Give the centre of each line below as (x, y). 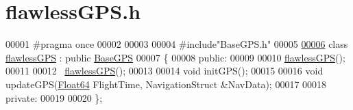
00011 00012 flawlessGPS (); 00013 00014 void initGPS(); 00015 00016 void (165, 71)
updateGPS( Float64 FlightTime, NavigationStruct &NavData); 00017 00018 (166, 84)
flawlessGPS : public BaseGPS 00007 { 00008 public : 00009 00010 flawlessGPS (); (175, 57)
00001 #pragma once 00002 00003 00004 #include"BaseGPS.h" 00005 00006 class (177, 44)
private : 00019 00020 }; (54, 97)
